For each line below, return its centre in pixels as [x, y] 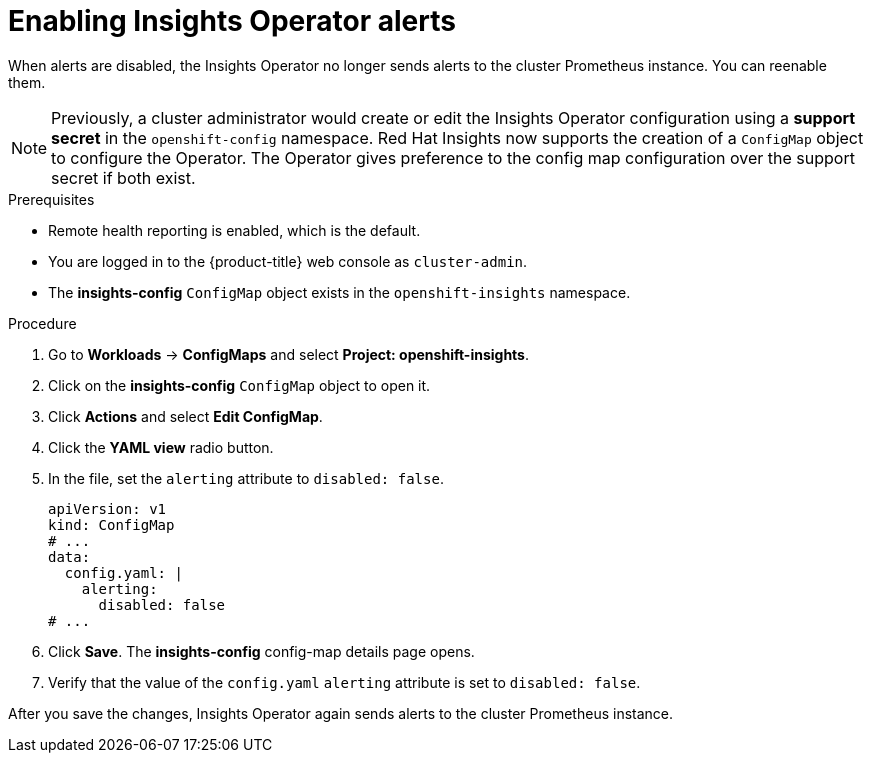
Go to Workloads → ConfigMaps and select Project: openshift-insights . [289, 354]
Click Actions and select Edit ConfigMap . [185, 416]
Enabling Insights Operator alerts [232, 21]
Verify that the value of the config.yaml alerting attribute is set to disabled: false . [344, 682]
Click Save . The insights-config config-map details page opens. [261, 651]
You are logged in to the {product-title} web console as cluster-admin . [288, 261]
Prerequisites [51, 199]
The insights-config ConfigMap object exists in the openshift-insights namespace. [339, 292]
